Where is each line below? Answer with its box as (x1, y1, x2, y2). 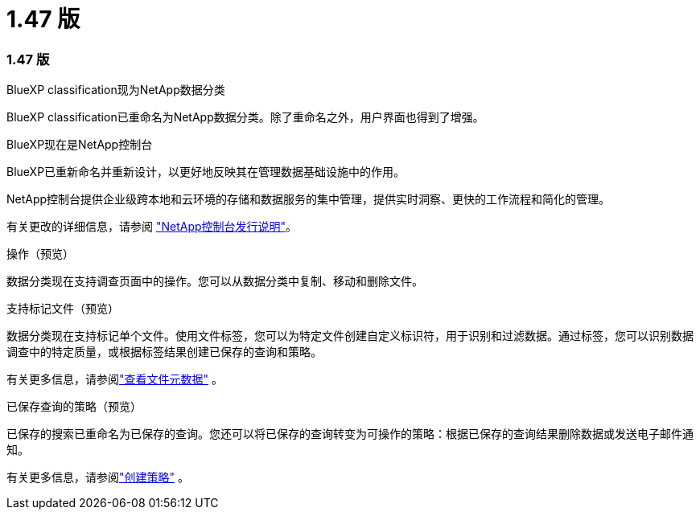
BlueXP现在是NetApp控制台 (6, 137, 153, 152)
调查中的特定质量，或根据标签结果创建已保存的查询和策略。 (6, 345, 322, 359)
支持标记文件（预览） (6, 301, 119, 316)
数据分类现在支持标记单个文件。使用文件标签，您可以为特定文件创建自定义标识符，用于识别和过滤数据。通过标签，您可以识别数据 (6, 329, 694, 343)
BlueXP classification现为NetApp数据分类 (6, 83, 225, 97)
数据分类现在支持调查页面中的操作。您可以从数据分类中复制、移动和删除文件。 (6, 274, 423, 289)
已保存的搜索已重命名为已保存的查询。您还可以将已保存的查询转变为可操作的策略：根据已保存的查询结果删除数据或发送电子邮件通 (6, 427, 694, 441)
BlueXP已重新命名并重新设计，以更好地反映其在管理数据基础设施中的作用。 (6, 165, 406, 179)
